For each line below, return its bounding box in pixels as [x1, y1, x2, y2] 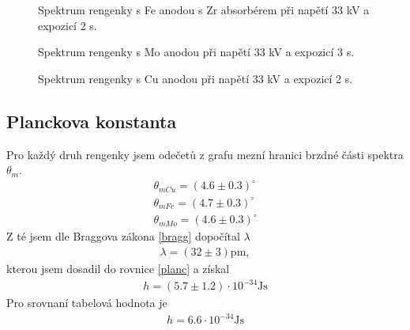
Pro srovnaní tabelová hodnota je [6, 294, 167, 311]
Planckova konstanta [6, 108, 177, 133]
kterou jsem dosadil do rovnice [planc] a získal [6, 260, 230, 276]
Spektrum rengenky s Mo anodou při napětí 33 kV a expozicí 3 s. [38, 44, 355, 60]
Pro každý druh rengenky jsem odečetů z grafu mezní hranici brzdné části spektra [6, 146, 404, 162]
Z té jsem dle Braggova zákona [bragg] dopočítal [6, 228, 240, 245]
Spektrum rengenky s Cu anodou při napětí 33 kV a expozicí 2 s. [38, 70, 353, 86]
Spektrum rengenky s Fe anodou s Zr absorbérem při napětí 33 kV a [38, 2, 370, 17]
